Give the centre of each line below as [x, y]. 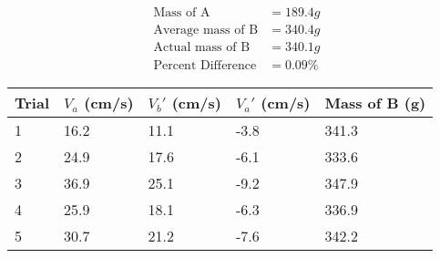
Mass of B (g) [375, 103]
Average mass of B [206, 31]
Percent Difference [205, 66]
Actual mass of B [202, 48]
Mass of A [182, 13]
